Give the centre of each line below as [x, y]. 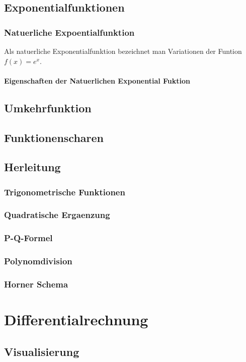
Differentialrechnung [76, 319]
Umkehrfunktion [48, 107]
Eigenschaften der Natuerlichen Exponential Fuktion [97, 80]
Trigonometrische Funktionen [65, 192]
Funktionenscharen [54, 137]
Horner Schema [36, 284]
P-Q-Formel [28, 238]
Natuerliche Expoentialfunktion [69, 32]
